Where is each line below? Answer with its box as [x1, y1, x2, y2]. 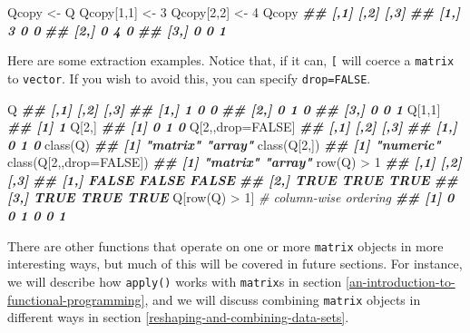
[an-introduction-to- [346, 271, 455, 290]
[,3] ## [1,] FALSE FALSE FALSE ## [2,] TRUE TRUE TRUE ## [7, 170, 458, 189]
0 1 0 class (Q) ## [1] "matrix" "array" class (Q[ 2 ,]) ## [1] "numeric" [7, 134, 441, 153]
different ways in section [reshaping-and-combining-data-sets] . [7, 308, 349, 327]
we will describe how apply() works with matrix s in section [7, 271, 342, 290]
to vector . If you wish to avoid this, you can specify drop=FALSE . [7, 68, 371, 87]
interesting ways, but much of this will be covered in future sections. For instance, [7, 254, 463, 273]
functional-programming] [7, 289, 145, 309]
